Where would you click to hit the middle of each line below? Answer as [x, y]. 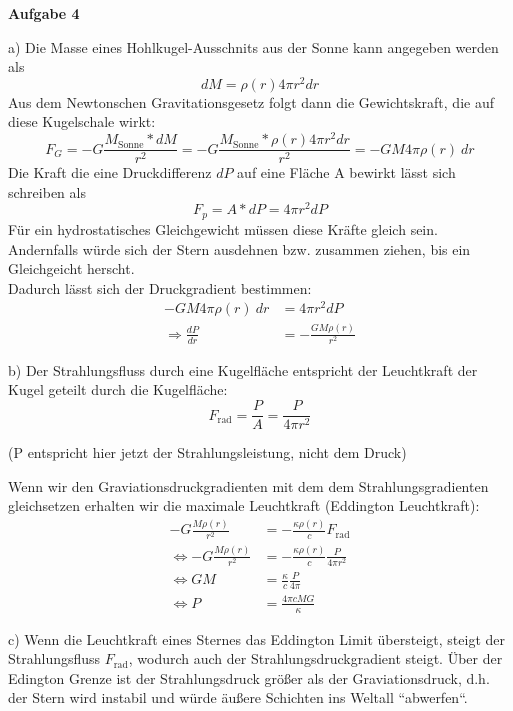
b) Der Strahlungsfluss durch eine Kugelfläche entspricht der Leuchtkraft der [243, 369]
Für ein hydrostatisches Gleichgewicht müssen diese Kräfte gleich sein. [223, 228]
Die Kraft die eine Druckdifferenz [110, 172]
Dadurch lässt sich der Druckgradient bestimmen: [160, 287]
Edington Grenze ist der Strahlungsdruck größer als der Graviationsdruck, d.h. [249, 677]
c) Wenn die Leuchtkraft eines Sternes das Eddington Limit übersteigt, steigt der [256, 638]
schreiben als [47, 191]
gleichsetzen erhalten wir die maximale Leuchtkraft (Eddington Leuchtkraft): [244, 505]
